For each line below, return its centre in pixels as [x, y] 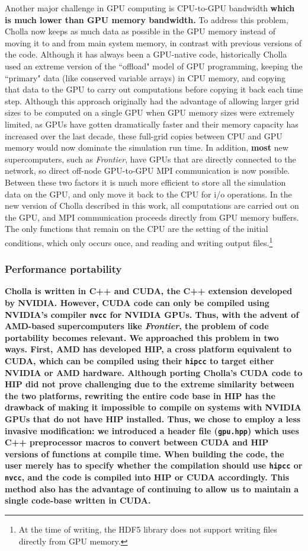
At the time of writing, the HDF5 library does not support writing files [148, 529]
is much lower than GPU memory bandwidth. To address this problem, [147, 19]
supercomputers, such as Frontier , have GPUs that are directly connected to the [150, 159]
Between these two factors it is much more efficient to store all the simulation [145, 182]
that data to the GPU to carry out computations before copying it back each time [154, 89]
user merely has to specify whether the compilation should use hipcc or [154, 465]
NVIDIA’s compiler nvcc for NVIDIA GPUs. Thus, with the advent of [152, 314]
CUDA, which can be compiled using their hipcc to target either [139, 360]
